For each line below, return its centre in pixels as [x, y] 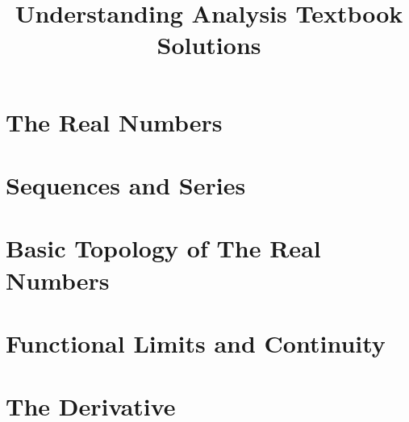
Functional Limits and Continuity [196, 343]
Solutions [209, 45]
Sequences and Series [126, 184]
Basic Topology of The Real [163, 248]
